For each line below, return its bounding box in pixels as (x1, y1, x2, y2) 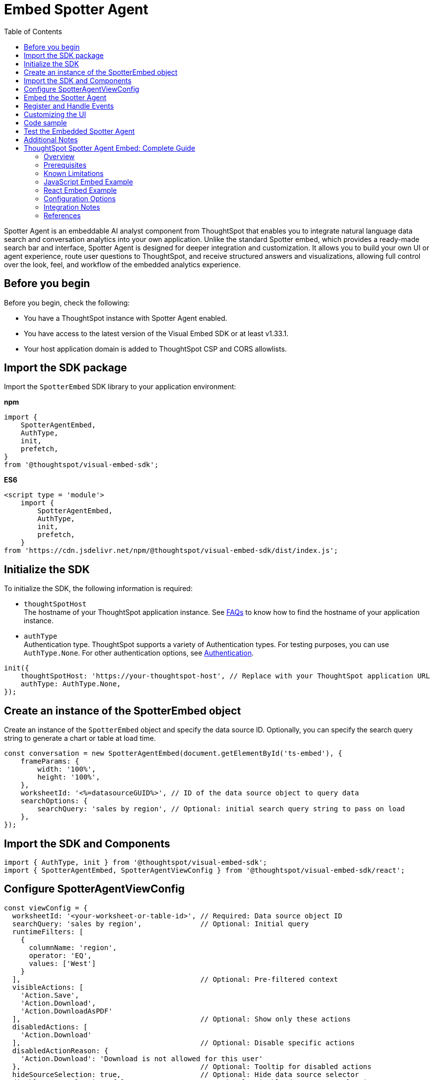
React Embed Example (44, 185, 117, 194)
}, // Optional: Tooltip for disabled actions (12, 1062, 372, 1071)
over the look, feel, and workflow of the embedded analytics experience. (4, 260, 241, 269)
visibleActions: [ (12, 983, 84, 991)
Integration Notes (44, 202, 100, 211)
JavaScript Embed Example (44, 177, 133, 186)
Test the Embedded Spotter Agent (24, 126, 135, 135)
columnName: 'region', (29, 943, 117, 952)
